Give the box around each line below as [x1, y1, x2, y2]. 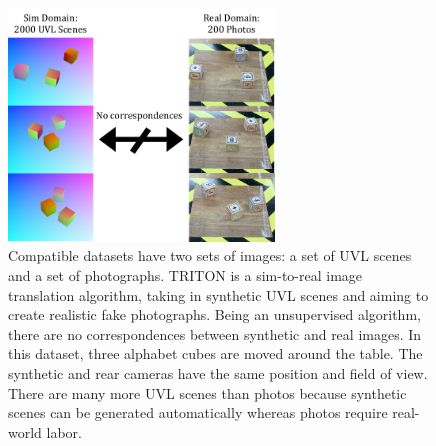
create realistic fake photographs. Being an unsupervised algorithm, [8, 304, 421, 325]
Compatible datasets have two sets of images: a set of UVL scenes [8, 245, 412, 266]
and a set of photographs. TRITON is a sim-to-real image [8, 264, 363, 285]
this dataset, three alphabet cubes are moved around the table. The [8, 343, 423, 364]
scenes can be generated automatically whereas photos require [8, 402, 388, 423]
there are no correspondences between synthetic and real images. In [8, 323, 422, 344]
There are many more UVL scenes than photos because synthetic [8, 382, 407, 403]
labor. [46, 421, 82, 442]
